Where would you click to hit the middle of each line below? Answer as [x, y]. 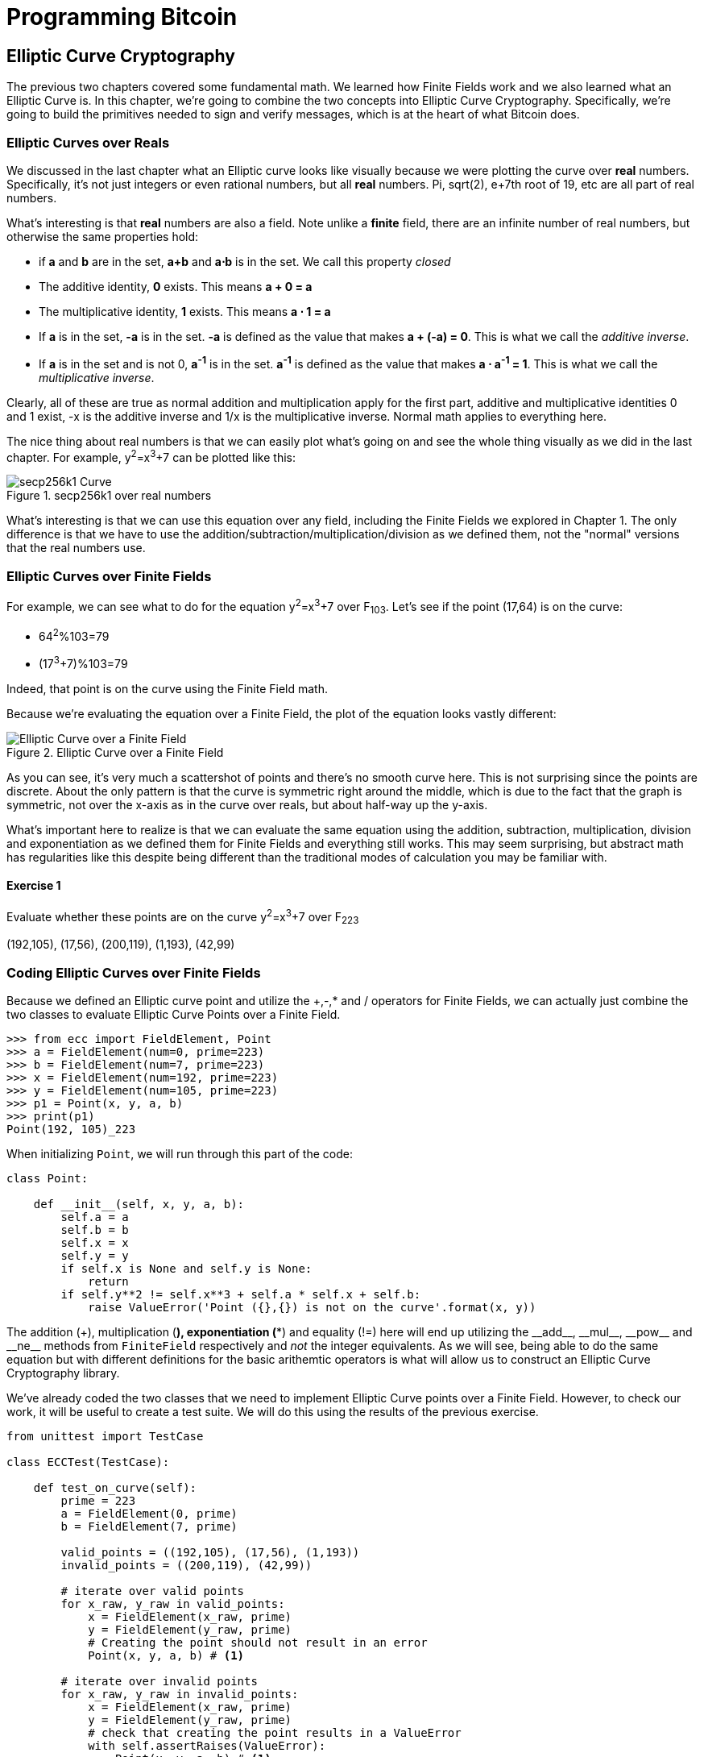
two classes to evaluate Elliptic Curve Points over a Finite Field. [174, 1015]
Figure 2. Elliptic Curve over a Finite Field [115, 752]
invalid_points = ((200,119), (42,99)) [186, 1566]
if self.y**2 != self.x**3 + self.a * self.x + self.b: [241, 1295]
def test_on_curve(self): [115, 1488]
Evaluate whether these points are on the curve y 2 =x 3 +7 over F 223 [183, 917]
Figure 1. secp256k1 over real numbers [109, 496]
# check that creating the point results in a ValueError [275, 1733]
